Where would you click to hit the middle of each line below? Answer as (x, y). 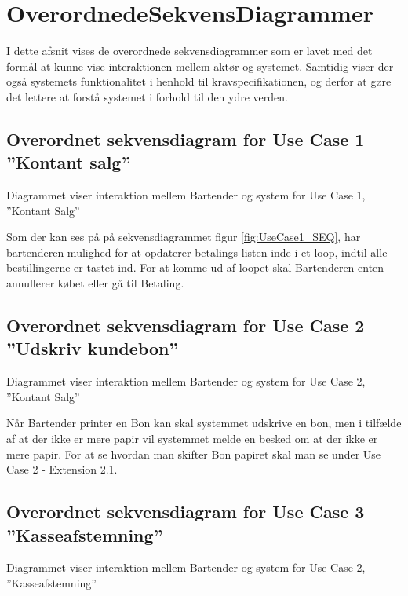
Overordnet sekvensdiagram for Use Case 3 (186, 512)
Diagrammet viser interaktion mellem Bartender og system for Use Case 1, (186, 195)
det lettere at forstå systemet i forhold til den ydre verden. (147, 96)
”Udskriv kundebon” (93, 348)
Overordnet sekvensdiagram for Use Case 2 (186, 325)
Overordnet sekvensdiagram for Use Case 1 (186, 139)
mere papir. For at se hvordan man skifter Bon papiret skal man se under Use (194, 453)
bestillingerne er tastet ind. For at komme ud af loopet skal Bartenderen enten (195, 267)
